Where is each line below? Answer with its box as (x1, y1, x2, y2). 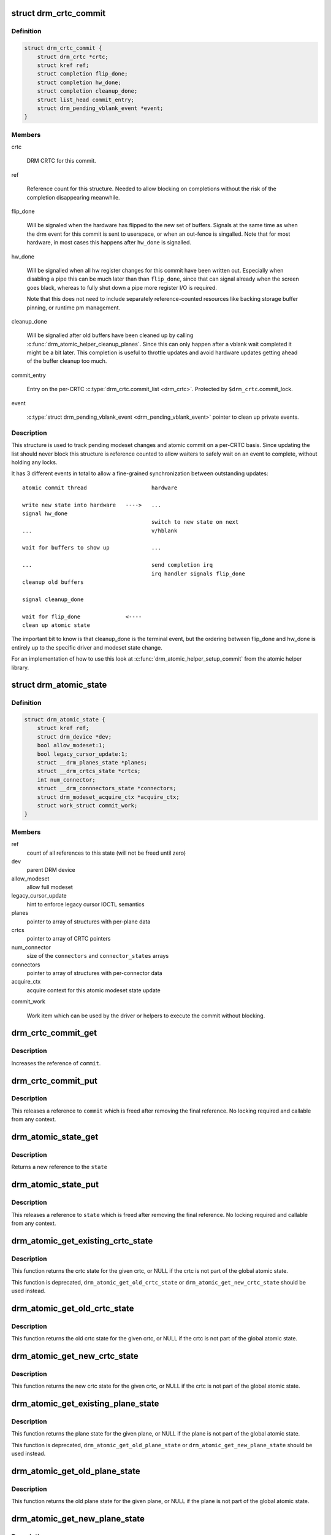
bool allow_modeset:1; (37, 742, 105, 749)
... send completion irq (22, 562, 213, 569)
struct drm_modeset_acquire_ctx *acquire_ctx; (37, 793, 180, 801)
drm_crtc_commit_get (11, 1028, 97, 1038)
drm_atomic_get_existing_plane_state (11, 1399, 159, 1409)
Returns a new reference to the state (11, 1164, 107, 1171)
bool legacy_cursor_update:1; (37, 750, 128, 758)
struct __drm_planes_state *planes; (37, 759, 147, 766)
